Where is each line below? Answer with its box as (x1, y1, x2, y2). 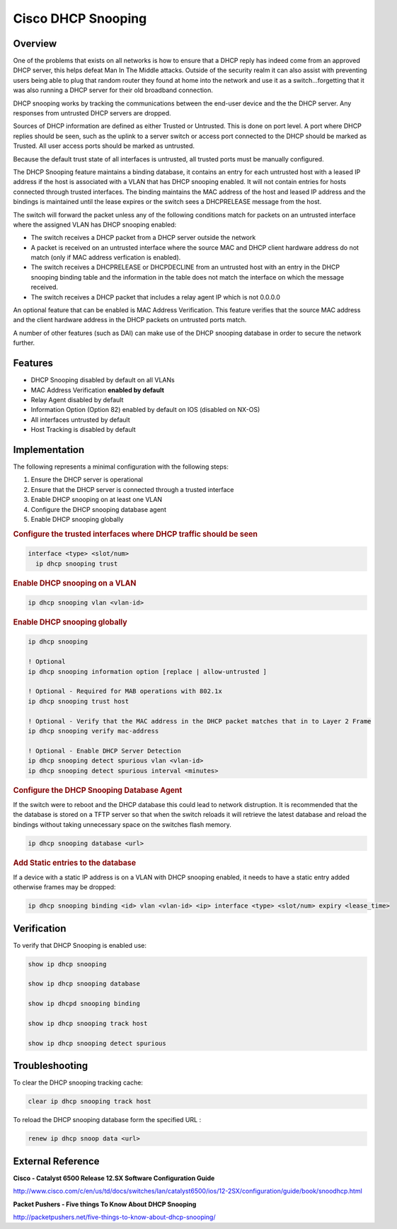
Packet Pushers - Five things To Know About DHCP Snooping (13, 1200, 197, 1208)
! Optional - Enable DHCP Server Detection (28, 747, 182, 755)
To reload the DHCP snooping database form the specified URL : (13, 1116, 202, 1124)
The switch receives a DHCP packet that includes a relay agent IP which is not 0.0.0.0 (30, 292, 281, 301)
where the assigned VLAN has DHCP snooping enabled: (13, 220, 177, 229)
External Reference (13, 1155, 100, 1167)
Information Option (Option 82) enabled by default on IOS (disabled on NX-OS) (30, 406, 260, 414)
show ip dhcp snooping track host (28, 1019, 148, 1028)
